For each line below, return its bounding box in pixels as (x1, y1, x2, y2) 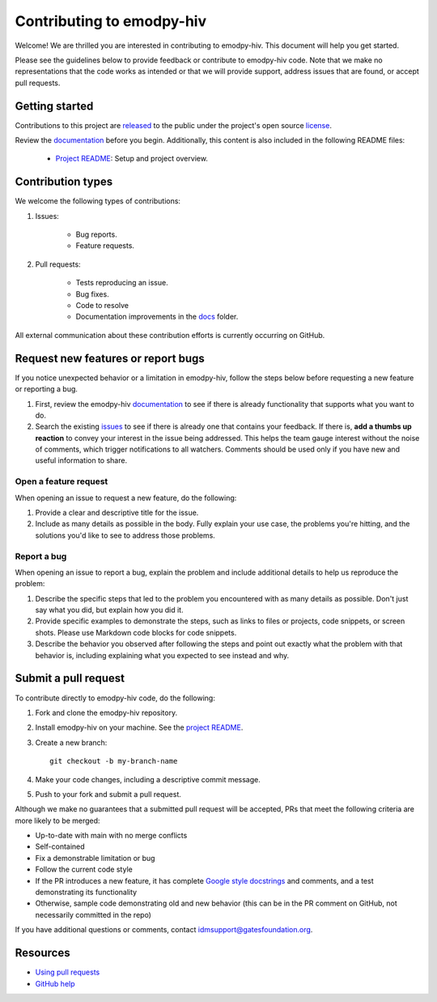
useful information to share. (35, 456, 128, 465)
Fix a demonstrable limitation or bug (35, 853, 155, 863)
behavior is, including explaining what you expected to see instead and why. (35, 650, 290, 660)
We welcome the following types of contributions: (15, 196, 181, 206)
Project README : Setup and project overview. (55, 154, 208, 164)
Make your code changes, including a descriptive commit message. (35, 774, 261, 784)
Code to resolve (75, 301, 129, 310)
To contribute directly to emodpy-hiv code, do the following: (15, 693, 216, 703)
